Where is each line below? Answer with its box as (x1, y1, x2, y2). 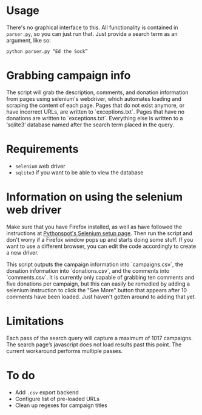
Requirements (6, 142, 79, 156)
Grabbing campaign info (6, 69, 131, 83)
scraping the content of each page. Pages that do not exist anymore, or (6, 101, 185, 109)
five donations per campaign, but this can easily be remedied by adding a (6, 280, 190, 287)
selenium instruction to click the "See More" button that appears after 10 (6, 286, 187, 293)
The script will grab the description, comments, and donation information (6, 89, 189, 96)
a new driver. (6, 249, 39, 256)
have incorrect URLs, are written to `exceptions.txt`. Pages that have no (6, 108, 185, 115)
